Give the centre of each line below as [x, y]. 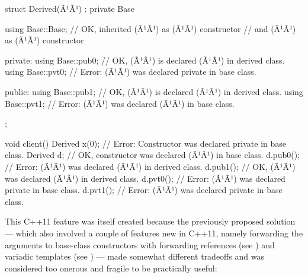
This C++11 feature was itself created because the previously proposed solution [150, 221]
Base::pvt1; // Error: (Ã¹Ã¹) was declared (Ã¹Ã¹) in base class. [120, 103]
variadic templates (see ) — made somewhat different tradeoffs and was [134, 256]
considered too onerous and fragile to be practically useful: [111, 268]
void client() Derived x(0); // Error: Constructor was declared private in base [145, 143]
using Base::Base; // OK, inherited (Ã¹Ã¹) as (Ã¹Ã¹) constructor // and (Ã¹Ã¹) [150, 28]
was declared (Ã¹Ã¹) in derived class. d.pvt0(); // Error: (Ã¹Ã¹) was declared [145, 178]
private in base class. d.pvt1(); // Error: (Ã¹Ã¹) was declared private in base [144, 190]
